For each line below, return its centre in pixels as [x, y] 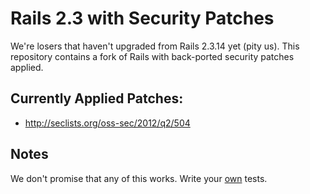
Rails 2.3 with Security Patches [142, 18]
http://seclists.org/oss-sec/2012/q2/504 [107, 123]
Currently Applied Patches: [97, 98]
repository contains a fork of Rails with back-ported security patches [152, 56]
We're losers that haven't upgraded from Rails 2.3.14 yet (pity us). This [155, 46]
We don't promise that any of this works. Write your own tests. [139, 178]
